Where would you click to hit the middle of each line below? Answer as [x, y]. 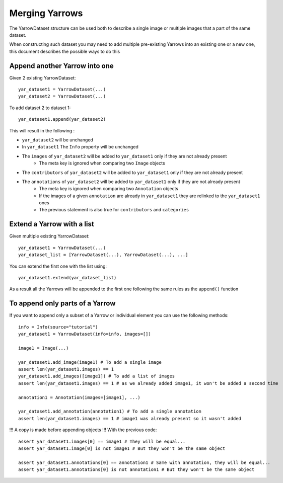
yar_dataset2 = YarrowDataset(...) [62, 96]
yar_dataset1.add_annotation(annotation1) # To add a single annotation [110, 412]
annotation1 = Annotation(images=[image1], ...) [79, 397]
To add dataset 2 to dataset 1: [40, 108]
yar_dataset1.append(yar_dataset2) [62, 119]
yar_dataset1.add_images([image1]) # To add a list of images [97, 376]
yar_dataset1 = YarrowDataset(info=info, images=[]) [85, 334]
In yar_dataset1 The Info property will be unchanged [80, 147]
